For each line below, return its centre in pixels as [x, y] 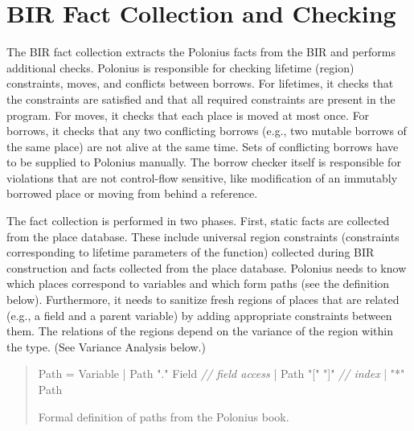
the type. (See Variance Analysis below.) [106, 346]
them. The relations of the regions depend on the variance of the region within [200, 331]
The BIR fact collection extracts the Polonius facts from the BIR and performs [201, 52]
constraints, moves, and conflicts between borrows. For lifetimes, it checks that [200, 83]
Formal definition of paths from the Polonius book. [164, 416]
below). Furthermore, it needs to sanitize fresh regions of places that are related [203, 300]
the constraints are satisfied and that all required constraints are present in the [201, 99]
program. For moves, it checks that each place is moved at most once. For [188, 115]
